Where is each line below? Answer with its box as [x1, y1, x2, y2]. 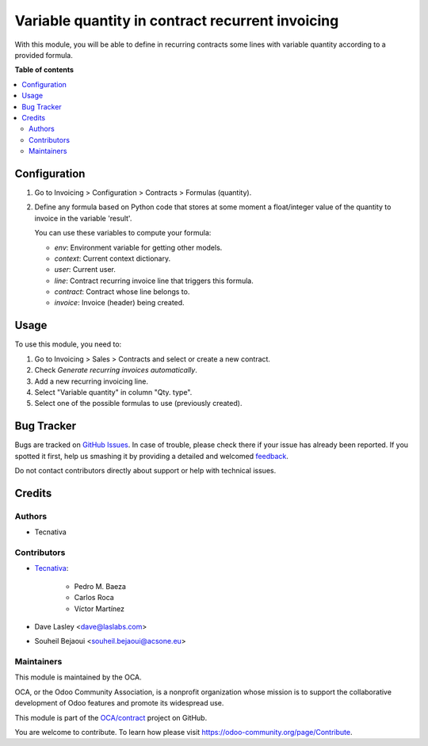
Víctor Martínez [74, 603, 125, 614]
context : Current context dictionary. [54, 254, 170, 263]
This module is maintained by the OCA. [14, 672, 142, 682]
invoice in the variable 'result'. [34, 213, 132, 223]
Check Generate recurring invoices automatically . [34, 365, 197, 375]
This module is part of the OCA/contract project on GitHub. [14, 713, 208, 722]
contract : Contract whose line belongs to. [54, 287, 190, 296]
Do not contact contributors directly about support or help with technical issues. [14, 466, 277, 476]
